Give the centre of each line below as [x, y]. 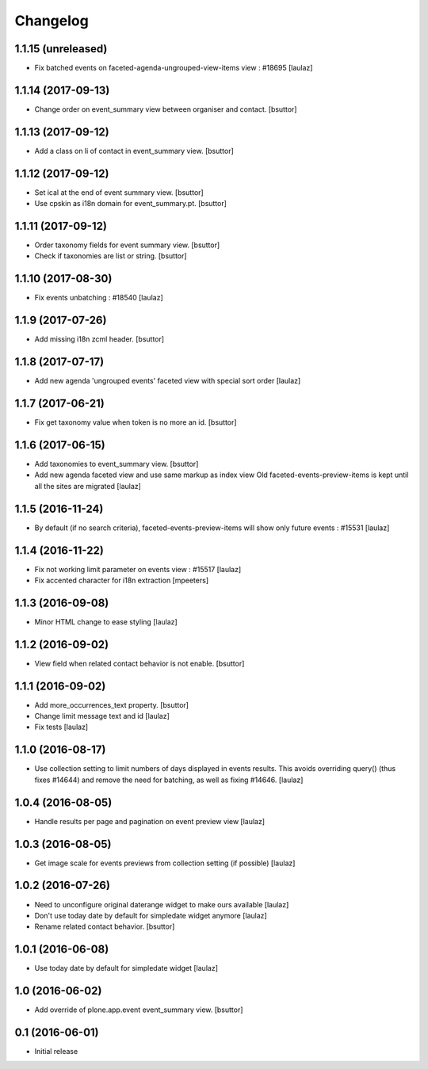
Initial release [56, 1051]
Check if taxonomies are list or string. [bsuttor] [111, 256]
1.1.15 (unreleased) [61, 49]
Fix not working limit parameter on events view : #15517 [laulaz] [138, 569]
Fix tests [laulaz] [61, 727]
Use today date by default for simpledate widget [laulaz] [126, 968]
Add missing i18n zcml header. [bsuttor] [99, 339]
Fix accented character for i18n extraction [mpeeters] [122, 580]
